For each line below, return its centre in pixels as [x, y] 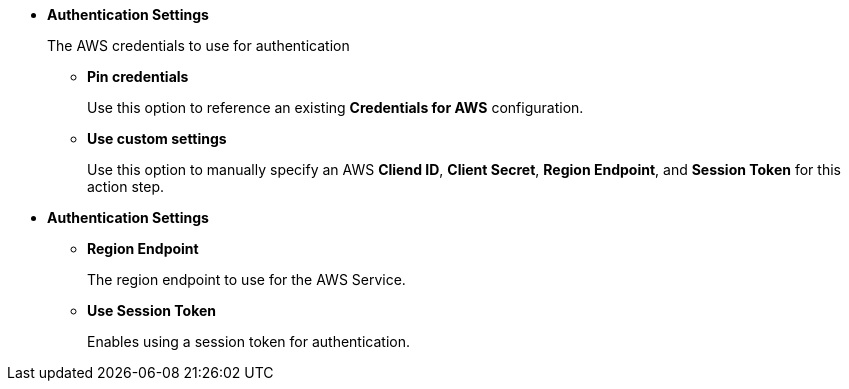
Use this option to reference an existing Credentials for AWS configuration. [335, 107]
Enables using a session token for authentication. [248, 341]
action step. [126, 186]
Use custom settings [157, 138]
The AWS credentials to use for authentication [198, 45]
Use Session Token [152, 310]
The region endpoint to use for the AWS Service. [246, 279]
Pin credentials [138, 76]
